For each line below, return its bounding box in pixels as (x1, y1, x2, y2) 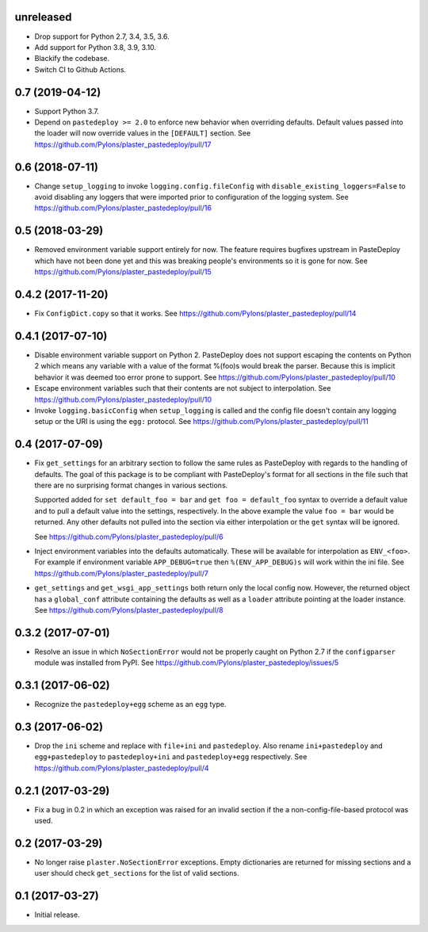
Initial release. (34, 910, 80, 919)
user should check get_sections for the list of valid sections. (34, 869, 239, 878)
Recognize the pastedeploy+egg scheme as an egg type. (34, 700, 227, 709)
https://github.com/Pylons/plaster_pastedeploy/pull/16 (34, 203, 212, 213)
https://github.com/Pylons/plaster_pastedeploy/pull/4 (34, 763, 209, 773)
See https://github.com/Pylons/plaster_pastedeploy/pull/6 (34, 532, 224, 541)
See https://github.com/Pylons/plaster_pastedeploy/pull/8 (34, 605, 224, 614)
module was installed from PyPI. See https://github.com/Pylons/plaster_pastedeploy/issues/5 (34, 658, 339, 667)
